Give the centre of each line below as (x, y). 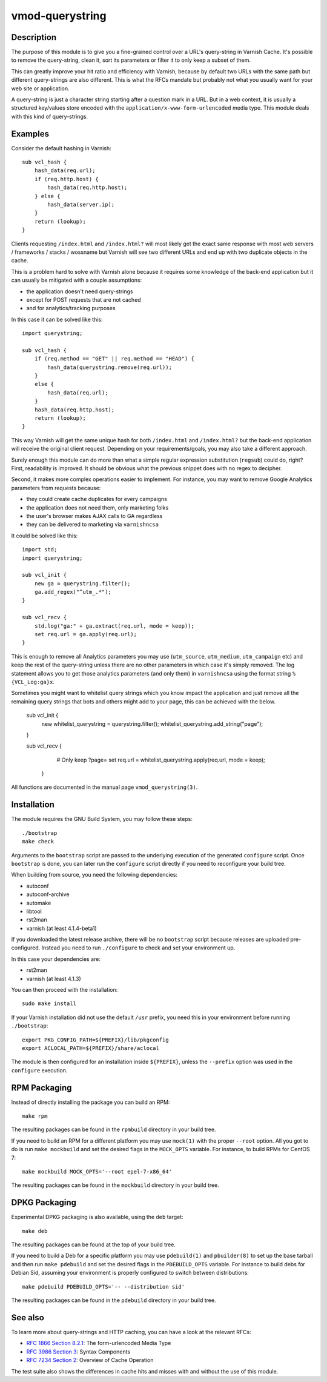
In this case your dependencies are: (56, 959)
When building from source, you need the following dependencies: (94, 875)
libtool (34, 911)
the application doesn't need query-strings (80, 291)
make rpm (35, 1116)
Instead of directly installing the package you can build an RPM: (91, 1102)
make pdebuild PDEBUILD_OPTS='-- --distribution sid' (103, 1287)
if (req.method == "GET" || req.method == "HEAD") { (114, 359)
